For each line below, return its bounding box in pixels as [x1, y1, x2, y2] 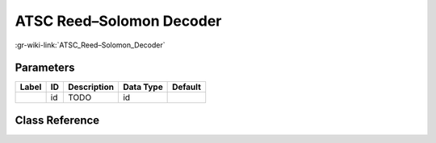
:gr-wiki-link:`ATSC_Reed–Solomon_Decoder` [15, 40, 166, 50]
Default [172, 81, 202, 92]
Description [68, 81, 115, 92]
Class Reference [15, 113, 100, 127]
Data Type [122, 81, 163, 92]
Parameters [15, 61, 75, 75]
